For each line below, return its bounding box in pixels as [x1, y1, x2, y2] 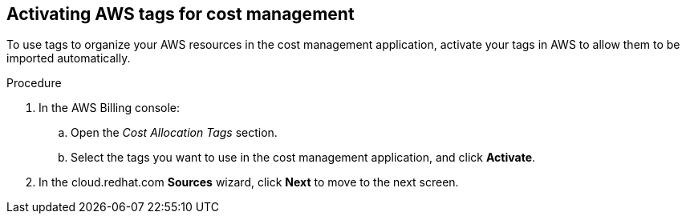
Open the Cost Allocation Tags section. [71, 126, 278, 140]
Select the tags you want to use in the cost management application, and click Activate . [71, 150, 536, 165]
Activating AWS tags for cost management [6, 4, 355, 24]
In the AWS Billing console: [39, 101, 181, 115]
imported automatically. [6, 51, 131, 66]
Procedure [6, 76, 62, 90]
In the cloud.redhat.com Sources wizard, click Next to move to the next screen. [39, 175, 459, 190]
